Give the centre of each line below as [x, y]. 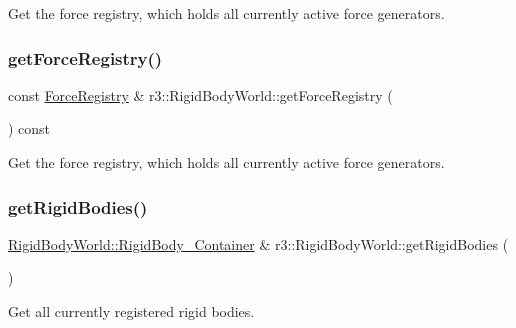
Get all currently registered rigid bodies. [131, 311]
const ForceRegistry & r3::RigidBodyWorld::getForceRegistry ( [200, 94]
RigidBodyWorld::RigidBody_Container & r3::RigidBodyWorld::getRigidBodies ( [258, 243]
